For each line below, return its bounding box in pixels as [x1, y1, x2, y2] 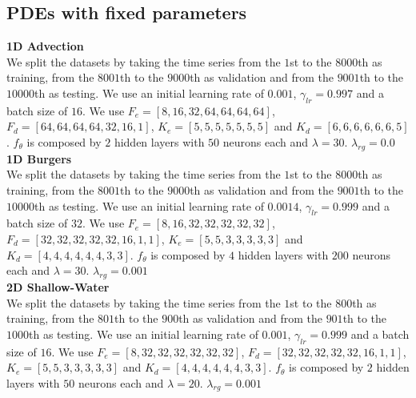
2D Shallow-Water [6, 278, 110, 295]
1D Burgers [6, 150, 72, 167]
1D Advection [6, 38, 84, 54]
